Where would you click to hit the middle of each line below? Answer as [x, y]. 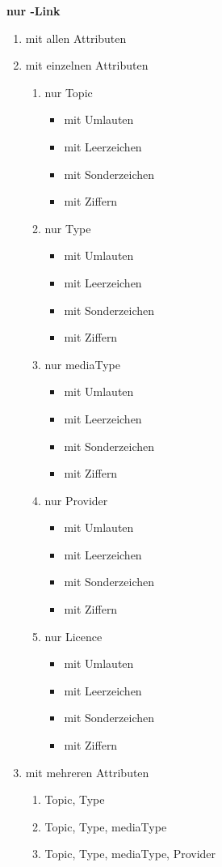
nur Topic [69, 92]
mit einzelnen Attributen [87, 65]
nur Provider [76, 500]
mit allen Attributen [76, 38]
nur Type [68, 228]
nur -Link [34, 11]
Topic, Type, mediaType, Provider [130, 854]
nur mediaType [82, 364]
